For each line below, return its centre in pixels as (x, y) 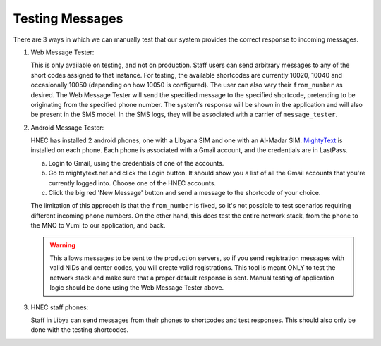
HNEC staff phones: (60, 307)
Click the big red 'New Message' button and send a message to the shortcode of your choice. (185, 193)
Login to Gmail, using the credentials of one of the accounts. (136, 163)
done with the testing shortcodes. (80, 330)
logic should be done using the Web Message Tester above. (137, 288)
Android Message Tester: (67, 128)
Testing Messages (68, 18)
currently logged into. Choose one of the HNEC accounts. (132, 183)
